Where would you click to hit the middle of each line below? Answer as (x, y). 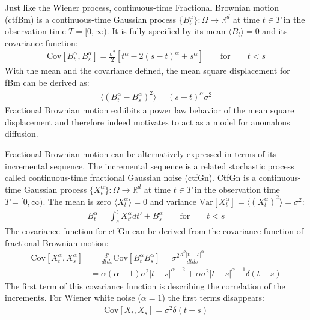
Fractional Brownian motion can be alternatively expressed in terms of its (141, 153)
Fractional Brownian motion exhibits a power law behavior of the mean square (150, 110)
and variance (173, 201)
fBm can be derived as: (47, 83)
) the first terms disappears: (213, 297)
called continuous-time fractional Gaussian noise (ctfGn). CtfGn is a (131, 177)
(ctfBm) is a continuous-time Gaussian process (91, 19)
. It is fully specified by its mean (166, 31)
